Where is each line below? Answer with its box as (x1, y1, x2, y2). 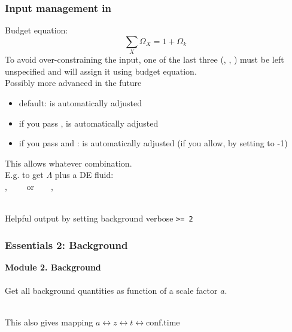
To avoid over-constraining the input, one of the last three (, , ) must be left (5, 53, 284, 66)
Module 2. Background (5, 260, 101, 273)
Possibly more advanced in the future (5, 76, 142, 89)
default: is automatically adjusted (19, 96, 142, 109)
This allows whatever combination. (5, 156, 132, 169)
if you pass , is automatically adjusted (19, 116, 159, 129)
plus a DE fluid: (54, 168, 114, 181)
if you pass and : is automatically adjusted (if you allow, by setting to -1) (19, 137, 288, 149)
